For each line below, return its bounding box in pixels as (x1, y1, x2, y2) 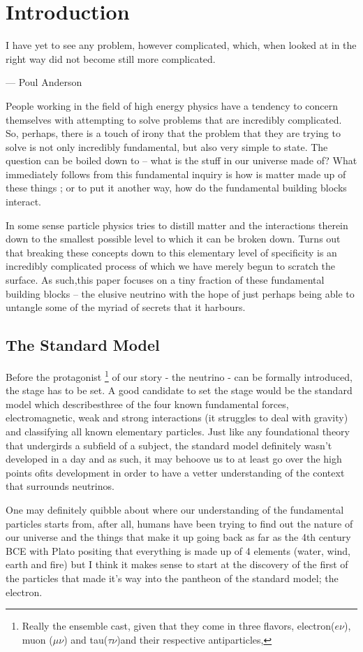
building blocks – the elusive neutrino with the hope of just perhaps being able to (6, 286, 355, 300)
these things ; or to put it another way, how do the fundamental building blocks (6, 180, 347, 195)
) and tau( (64, 632, 108, 646)
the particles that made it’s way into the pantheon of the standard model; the (6, 570, 339, 585)
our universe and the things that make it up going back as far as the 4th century (6, 530, 351, 544)
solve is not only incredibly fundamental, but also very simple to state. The (6, 139, 328, 154)
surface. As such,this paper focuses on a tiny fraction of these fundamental (6, 273, 325, 287)
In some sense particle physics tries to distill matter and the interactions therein (6, 217, 348, 232)
